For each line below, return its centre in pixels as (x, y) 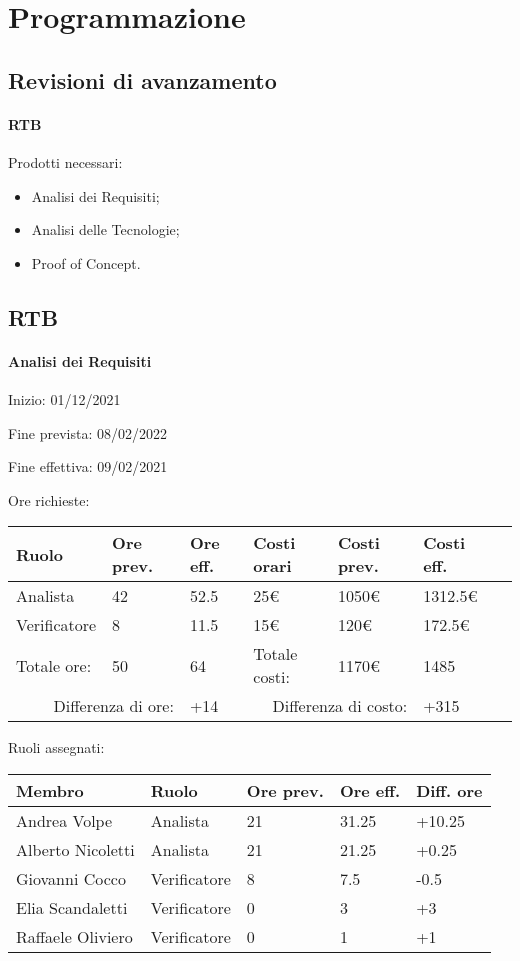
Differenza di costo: (340, 706)
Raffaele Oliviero (74, 936)
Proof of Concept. (86, 262)
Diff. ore (449, 790)
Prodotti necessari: (65, 161)
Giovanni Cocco (71, 878)
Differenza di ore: (113, 706)
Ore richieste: (49, 499)
